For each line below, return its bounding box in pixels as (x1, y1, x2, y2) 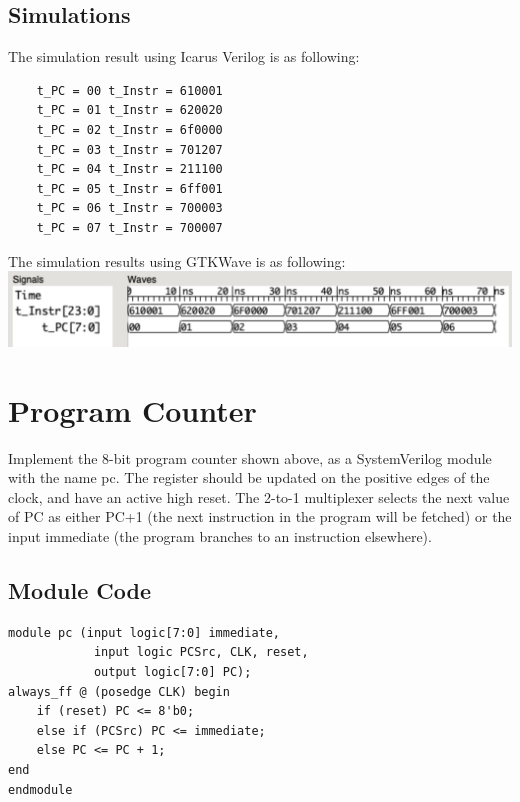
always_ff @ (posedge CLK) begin (8, 684, 230, 699)
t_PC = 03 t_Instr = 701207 (36, 142, 223, 157)
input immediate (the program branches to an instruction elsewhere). (8, 526, 432, 547)
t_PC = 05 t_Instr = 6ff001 (36, 181, 223, 196)
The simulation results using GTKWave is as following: (8, 250, 346, 271)
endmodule (8, 782, 73, 797)
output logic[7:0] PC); (93, 665, 252, 680)
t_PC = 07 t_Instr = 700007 (36, 220, 223, 235)
